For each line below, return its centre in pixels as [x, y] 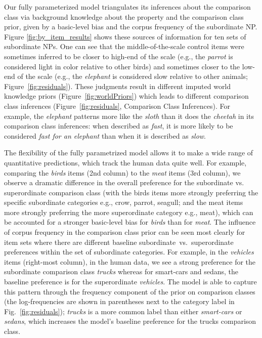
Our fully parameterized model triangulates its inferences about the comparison [127, 7]
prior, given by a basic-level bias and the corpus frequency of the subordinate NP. [131, 27]
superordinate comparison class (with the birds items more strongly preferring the [131, 192]
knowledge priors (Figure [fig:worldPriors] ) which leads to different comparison [126, 96]
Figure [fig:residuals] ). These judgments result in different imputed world [118, 86]
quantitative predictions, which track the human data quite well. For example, [125, 162]
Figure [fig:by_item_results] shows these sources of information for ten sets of [125, 36]
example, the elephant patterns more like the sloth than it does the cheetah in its [129, 116]
